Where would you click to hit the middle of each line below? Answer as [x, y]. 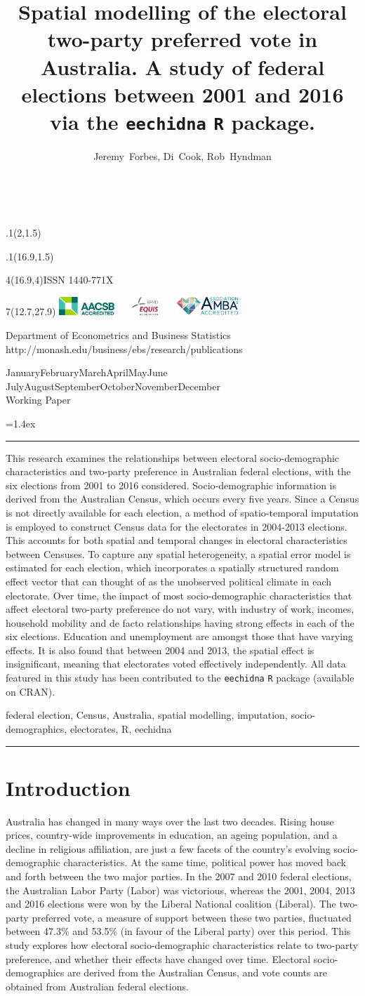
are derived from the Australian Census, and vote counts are [197, 972]
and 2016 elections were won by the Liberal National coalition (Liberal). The [171, 904]
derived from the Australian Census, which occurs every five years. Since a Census [182, 499]
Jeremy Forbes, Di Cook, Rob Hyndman [182, 156]
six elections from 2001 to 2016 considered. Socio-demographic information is [171, 485]
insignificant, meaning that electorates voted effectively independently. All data [176, 664]
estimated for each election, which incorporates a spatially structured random [172, 567]
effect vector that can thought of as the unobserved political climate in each [169, 581]
